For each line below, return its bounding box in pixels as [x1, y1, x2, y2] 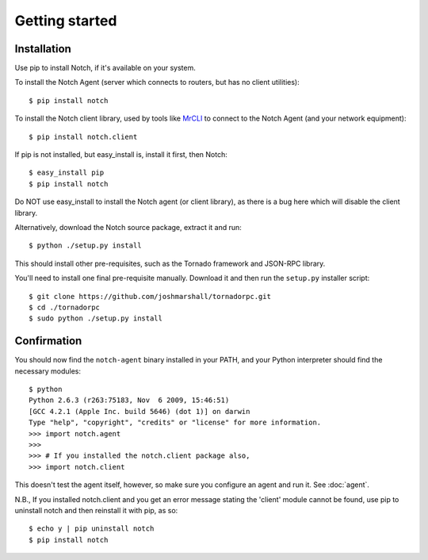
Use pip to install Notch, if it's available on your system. [14, 63, 196, 73]
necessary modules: [14, 366, 82, 376]
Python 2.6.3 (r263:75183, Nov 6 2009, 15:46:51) [29, 396, 230, 405]
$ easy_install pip [29, 168, 105, 178]
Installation [14, 42, 71, 56]
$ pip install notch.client [29, 132, 138, 141]
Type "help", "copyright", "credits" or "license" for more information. [29, 418, 322, 428]
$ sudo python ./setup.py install [29, 314, 162, 323]
